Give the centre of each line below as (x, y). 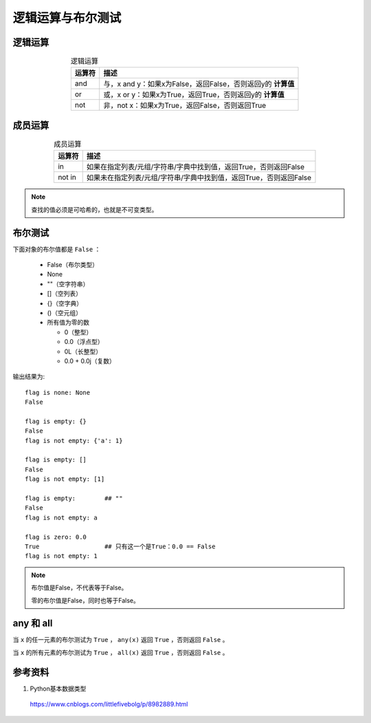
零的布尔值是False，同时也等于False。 (86, 600)
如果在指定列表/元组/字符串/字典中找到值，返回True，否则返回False (195, 167)
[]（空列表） (65, 294)
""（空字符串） (68, 284)
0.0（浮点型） (84, 342)
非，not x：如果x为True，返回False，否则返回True (185, 105)
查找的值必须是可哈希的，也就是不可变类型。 (94, 209)
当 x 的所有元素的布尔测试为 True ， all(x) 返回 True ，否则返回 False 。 (121, 652)
